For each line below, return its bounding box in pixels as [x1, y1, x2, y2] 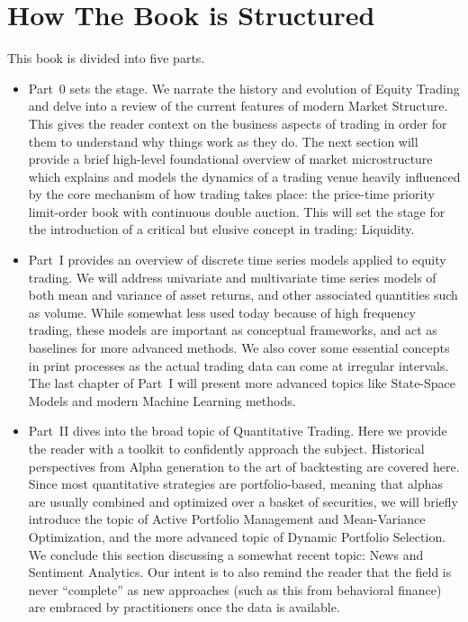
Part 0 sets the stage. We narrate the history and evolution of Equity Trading [28, 78, 460, 97]
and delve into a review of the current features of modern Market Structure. [28, 96, 448, 115]
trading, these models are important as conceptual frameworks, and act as [28, 320, 437, 339]
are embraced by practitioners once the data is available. [28, 598, 340, 617]
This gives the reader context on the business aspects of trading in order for [28, 113, 447, 132]
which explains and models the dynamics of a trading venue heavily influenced [28, 167, 461, 185]
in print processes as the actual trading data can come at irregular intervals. [28, 356, 449, 374]
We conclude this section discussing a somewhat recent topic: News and [28, 545, 424, 563]
